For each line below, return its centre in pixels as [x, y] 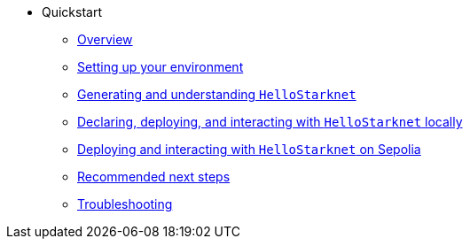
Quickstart [72, 12]
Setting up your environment [161, 67]
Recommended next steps [154, 177]
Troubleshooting [125, 204]
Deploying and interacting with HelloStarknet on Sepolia [249, 149]
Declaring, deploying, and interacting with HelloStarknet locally [270, 122]
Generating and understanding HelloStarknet [217, 94]
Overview [105, 39]
